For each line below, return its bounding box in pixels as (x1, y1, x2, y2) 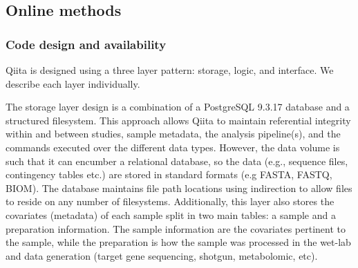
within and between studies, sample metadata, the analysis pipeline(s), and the (6, 126, 341, 141)
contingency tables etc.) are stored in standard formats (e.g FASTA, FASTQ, (6, 167, 332, 182)
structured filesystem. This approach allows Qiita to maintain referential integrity (6, 113, 351, 127)
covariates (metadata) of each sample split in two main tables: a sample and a (6, 207, 336, 222)
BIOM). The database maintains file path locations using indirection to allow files (6, 180, 352, 195)
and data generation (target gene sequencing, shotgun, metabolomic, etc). (6, 248, 318, 262)
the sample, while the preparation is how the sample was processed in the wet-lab (6, 235, 351, 249)
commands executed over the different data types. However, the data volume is (6, 140, 340, 154)
